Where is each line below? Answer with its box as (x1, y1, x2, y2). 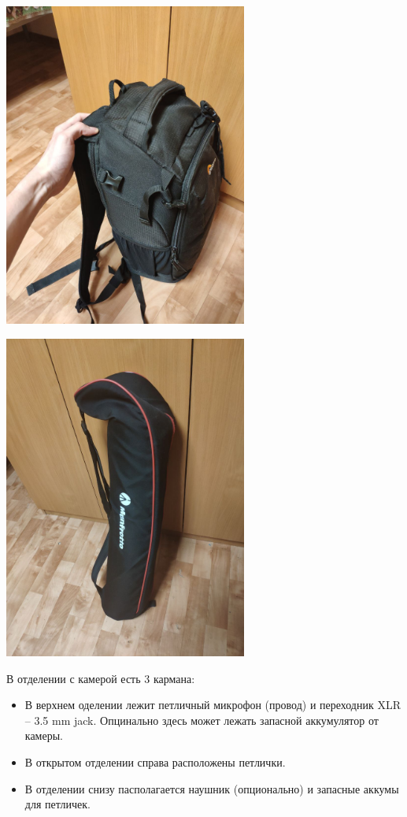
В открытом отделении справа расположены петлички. (24, 753, 286, 770)
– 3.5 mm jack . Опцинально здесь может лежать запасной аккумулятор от (24, 711, 379, 728)
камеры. (24, 727, 63, 744)
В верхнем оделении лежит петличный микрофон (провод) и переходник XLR (24, 696, 401, 713)
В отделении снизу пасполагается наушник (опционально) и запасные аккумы (24, 780, 399, 797)
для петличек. (24, 796, 91, 812)
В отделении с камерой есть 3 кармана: (6, 670, 195, 686)
